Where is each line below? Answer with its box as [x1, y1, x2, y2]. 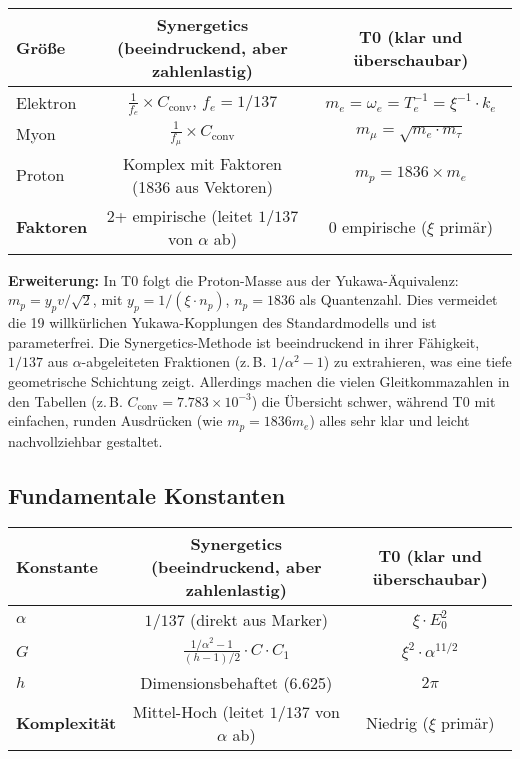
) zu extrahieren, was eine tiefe [323, 351, 512, 372]
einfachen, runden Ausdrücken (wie [8, 410, 223, 431]
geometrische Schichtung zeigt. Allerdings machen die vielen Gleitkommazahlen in [8, 371, 510, 392]
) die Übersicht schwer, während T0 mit [251, 390, 496, 411]
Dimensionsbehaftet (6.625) [140, 670, 333, 694]
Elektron [16, 90, 77, 114]
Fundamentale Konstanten [8, 479, 286, 510]
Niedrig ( [365, 711, 429, 735]
